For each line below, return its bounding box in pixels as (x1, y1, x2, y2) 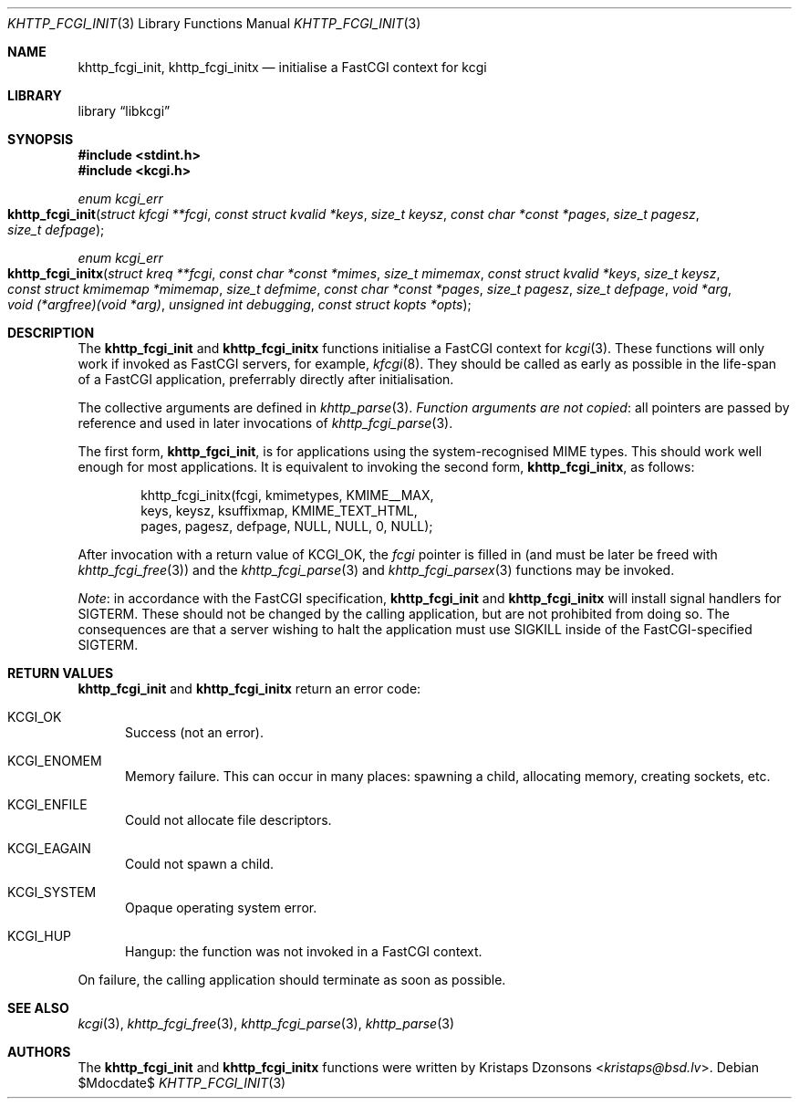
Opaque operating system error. (125, 900, 317, 915)
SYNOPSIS (7, 131, 74, 147)
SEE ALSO (7, 1000, 69, 1016)
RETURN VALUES (7, 665, 114, 681)
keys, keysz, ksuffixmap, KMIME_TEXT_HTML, (140, 503, 418, 518)
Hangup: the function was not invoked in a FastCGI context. (125, 944, 483, 959)
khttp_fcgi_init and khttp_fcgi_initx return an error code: (78, 681, 421, 696)
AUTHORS (7, 1044, 71, 1059)
